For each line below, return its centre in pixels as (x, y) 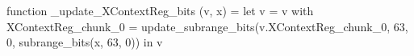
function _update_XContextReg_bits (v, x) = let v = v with (160, 10)
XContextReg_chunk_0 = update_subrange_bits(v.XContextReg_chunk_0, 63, (207, 26)
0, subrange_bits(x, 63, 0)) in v (85, 42)
